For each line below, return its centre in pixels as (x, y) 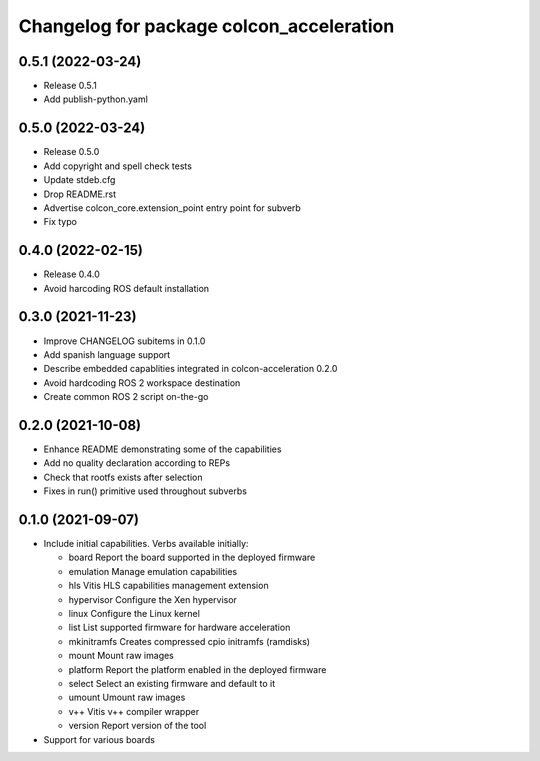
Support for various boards (99, 739)
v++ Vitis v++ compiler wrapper (134, 711)
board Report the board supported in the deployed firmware (192, 557)
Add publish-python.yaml (96, 99)
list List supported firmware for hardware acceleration (179, 627)
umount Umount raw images (127, 697)
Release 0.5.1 (70, 86)
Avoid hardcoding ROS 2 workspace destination (142, 382)
